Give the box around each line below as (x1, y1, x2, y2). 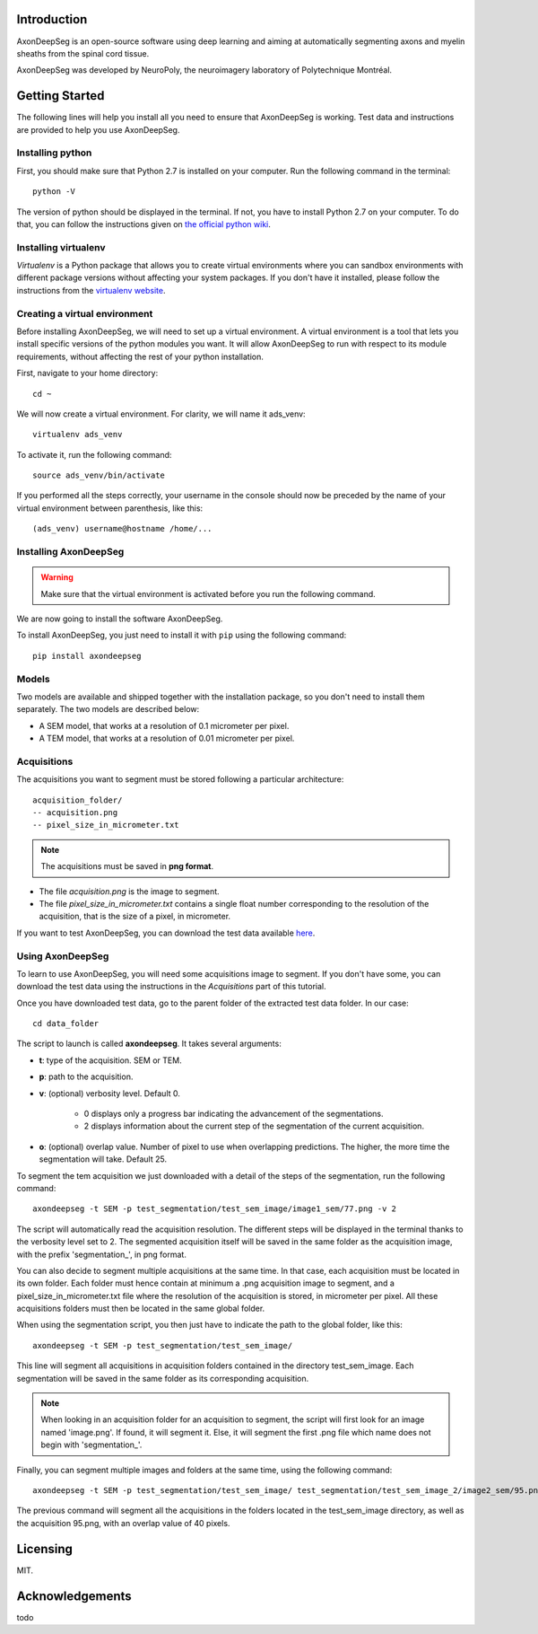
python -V (32, 187, 75, 197)
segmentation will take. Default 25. (39, 1154, 168, 1164)
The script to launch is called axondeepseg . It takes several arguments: (16, 1038, 282, 1050)
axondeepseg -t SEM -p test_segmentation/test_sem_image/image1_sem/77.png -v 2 (32, 1204, 397, 1214)
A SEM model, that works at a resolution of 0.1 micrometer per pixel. (39, 720, 290, 731)
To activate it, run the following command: (16, 449, 172, 460)
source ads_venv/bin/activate (32, 470, 166, 480)
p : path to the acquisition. (39, 1071, 134, 1082)
